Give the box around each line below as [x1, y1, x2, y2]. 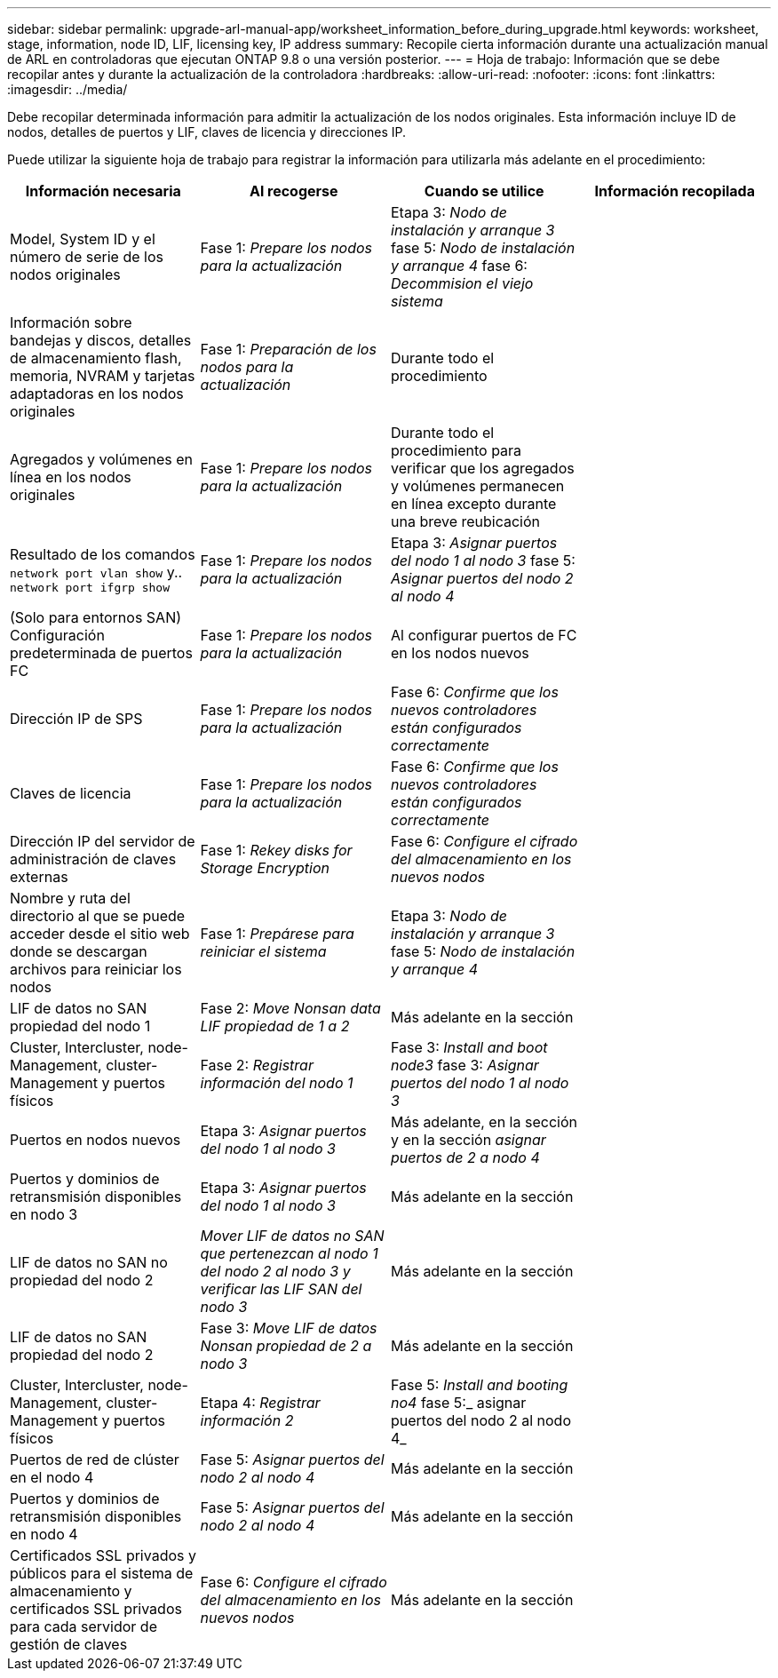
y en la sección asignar [391, 1131, 546, 1149]
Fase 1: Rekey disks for [200, 841, 353, 859]
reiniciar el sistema [200, 942, 327, 960]
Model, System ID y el [10, 230, 155, 248]
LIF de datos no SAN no [10, 1253, 168, 1271]
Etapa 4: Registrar [200, 1394, 321, 1412]
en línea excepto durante [391, 495, 557, 513]
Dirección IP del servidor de [10, 832, 195, 850]
